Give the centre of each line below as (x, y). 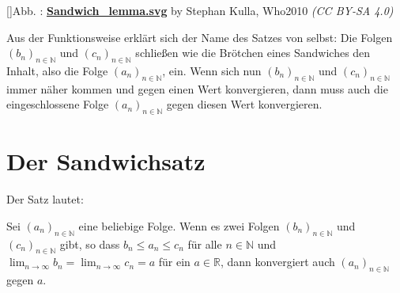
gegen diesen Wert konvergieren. (244, 104)
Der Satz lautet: (45, 199)
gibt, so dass (90, 244)
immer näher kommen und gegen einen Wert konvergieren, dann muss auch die (197, 88)
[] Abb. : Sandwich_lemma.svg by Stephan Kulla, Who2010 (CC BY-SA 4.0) (200, 10)
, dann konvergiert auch (278, 262)
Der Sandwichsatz (106, 161)
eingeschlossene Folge (58, 104)
